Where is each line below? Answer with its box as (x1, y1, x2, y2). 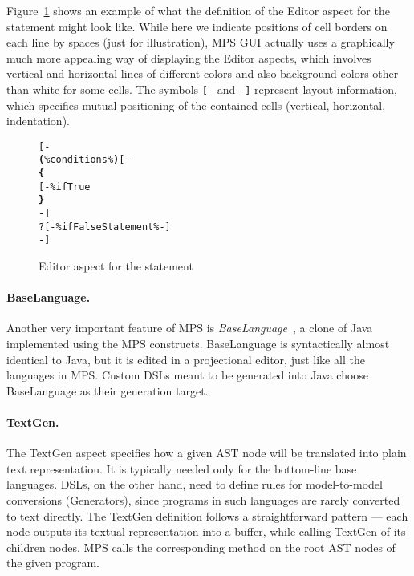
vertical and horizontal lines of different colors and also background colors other (6, 65, 399, 82)
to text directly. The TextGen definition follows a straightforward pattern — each (6, 507, 408, 524)
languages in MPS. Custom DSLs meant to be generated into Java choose (6, 367, 369, 383)
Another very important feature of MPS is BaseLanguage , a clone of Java (6, 319, 373, 336)
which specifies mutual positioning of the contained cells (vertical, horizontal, (6, 96, 386, 113)
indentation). (6, 112, 70, 129)
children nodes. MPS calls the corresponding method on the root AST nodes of (6, 538, 396, 555)
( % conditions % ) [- (39, 154, 131, 166)
